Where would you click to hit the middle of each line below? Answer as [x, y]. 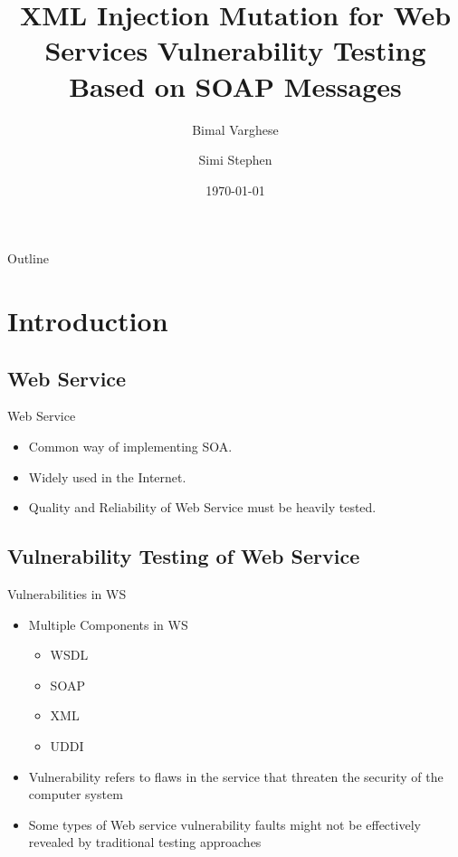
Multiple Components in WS [108, 624]
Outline [28, 258]
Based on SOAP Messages [235, 86]
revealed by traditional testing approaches [145, 842]
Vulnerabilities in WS [67, 594]
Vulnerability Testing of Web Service [184, 556]
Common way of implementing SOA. [130, 447]
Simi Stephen [235, 160]
